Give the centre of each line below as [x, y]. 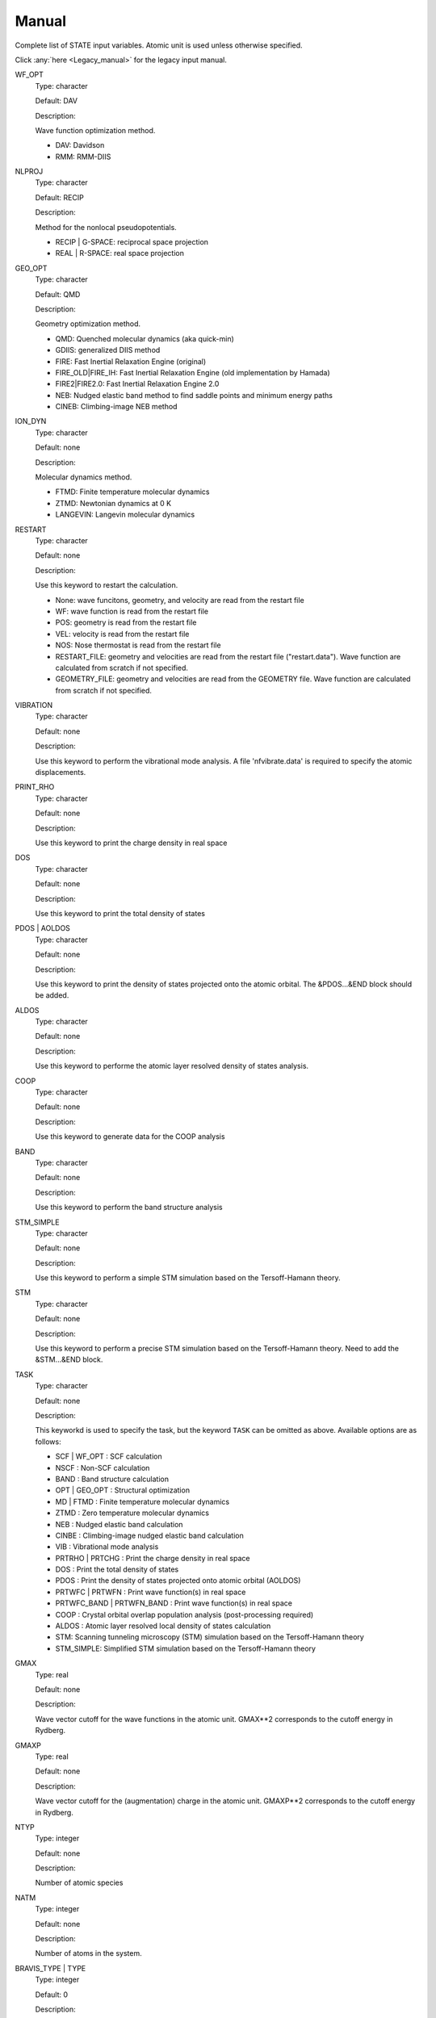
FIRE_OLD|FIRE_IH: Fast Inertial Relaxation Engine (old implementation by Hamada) [193, 372]
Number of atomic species [79, 1883]
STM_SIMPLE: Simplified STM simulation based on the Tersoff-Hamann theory [186, 1648]
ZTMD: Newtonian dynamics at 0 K [113, 503]
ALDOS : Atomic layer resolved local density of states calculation [163, 1626]
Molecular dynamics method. [84, 477]
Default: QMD [58, 294]
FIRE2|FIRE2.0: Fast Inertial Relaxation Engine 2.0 [137, 384]
